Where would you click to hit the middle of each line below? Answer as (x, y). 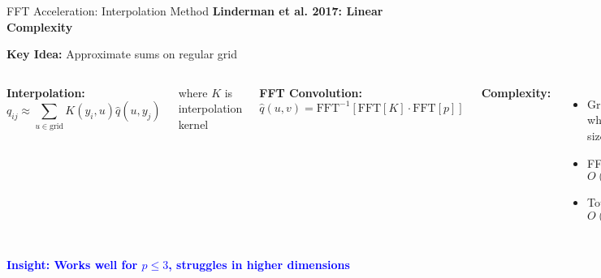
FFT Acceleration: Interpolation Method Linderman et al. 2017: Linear (195, 11)
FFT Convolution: (311, 92)
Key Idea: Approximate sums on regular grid (122, 54)
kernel (193, 124)
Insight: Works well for (72, 264)
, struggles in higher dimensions (259, 264)
